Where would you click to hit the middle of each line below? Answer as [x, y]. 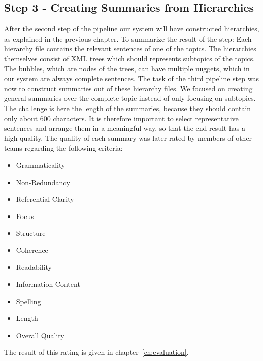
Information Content [48, 284]
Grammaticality [41, 165]
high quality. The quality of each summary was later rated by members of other [128, 138]
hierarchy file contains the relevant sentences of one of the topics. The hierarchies [130, 48]
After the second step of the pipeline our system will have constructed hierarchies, [132, 29]
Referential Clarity [45, 199]
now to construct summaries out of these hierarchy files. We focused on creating [128, 88]
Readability [34, 267]
